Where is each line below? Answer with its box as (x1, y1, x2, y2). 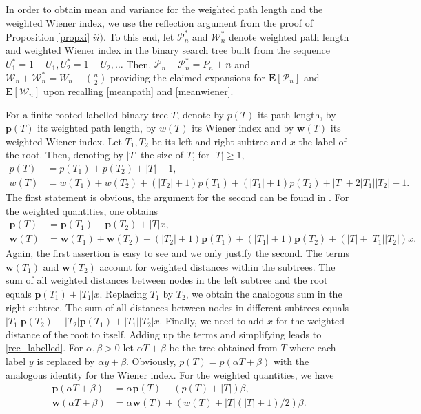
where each (289, 340, 336, 355)
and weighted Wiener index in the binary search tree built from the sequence (6, 43, 330, 57)
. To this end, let (103, 29, 174, 43)
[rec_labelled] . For (6, 340, 83, 355)
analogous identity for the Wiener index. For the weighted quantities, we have (6, 367, 334, 382)
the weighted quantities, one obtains (6, 203, 158, 218)
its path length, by (257, 107, 336, 121)
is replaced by (37, 354, 95, 368)
